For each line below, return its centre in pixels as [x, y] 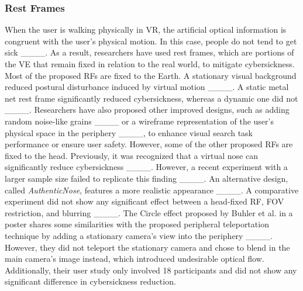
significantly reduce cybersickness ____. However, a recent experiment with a [146, 167]
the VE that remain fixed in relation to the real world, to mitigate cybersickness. [150, 64]
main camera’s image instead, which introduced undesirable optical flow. [135, 259]
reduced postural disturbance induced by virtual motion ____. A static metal [147, 87]
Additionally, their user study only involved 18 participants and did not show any [151, 270]
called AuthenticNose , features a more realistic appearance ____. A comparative [152, 190]
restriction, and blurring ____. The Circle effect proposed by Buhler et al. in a [149, 212]
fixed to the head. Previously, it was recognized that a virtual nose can [131, 155]
